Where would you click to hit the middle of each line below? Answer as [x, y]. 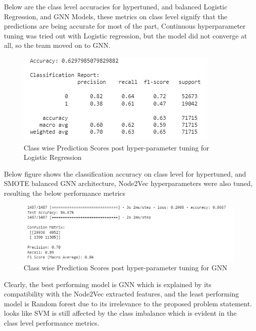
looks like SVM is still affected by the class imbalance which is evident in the [120, 313]
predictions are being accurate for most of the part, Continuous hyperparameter [125, 26]
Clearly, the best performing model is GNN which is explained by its [108, 284]
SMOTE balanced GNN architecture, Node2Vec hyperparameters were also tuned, [128, 183]
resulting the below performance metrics [65, 193]
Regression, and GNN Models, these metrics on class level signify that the [116, 16]
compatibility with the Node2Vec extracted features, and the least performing [122, 294]
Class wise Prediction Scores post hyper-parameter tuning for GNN [126, 268]
